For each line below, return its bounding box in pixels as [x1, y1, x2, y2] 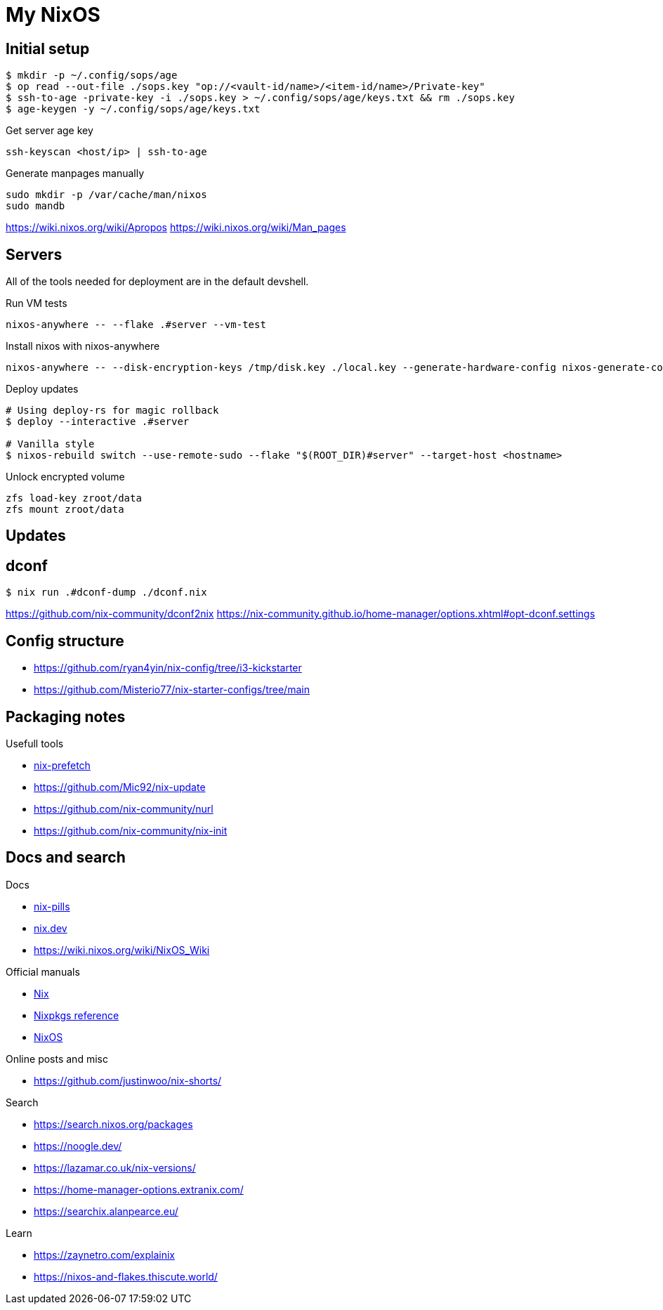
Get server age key [6, 124, 93, 137]
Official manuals [6, 965, 80, 978]
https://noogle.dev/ [34, 1139, 122, 1152]
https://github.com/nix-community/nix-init [34, 824, 228, 837]
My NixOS [6, 3, 100, 27]
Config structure [6, 631, 124, 650]
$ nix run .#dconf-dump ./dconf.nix [6, 587, 207, 598]
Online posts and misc [6, 1052, 108, 1065]
